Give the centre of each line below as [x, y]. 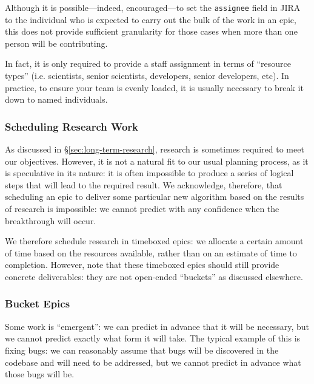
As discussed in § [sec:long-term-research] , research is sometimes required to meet [155, 149]
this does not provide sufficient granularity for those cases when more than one [151, 31]
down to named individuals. [56, 99]
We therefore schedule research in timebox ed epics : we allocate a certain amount [154, 241]
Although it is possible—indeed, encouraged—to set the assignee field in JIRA [153, 7]
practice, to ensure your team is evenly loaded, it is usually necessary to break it [154, 87]
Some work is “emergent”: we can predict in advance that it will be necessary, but [157, 326]
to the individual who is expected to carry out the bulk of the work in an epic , [151, 19]
